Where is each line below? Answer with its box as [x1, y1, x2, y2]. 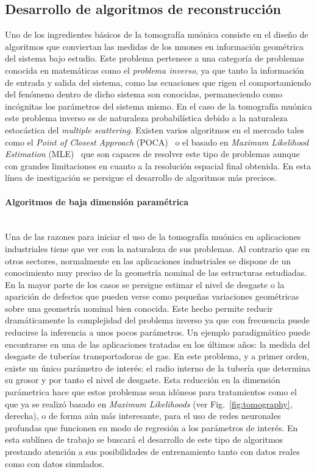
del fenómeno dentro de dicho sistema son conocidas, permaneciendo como [5, 88, 282, 100]
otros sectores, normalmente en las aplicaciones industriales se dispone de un [5, 254, 291, 267]
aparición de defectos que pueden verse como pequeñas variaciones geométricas [5, 290, 299, 303]
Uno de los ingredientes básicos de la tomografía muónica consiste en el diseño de [5, 28, 308, 41]
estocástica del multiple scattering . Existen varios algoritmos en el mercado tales [5, 123, 304, 136]
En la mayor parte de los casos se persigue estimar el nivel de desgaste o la [5, 278, 285, 291]
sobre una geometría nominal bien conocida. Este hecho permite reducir [5, 301, 273, 314]
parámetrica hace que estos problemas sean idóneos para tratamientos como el [5, 386, 297, 398]
